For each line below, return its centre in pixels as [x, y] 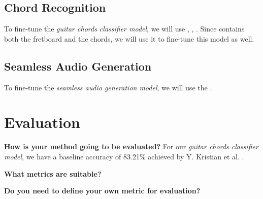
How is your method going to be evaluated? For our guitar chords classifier [131, 146]
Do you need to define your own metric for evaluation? [102, 191]
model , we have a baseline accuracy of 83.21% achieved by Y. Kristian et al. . [124, 156]
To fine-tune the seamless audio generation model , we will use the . [108, 87]
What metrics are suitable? [53, 173]
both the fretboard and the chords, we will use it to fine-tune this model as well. [129, 38]
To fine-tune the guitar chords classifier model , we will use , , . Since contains [124, 29]
